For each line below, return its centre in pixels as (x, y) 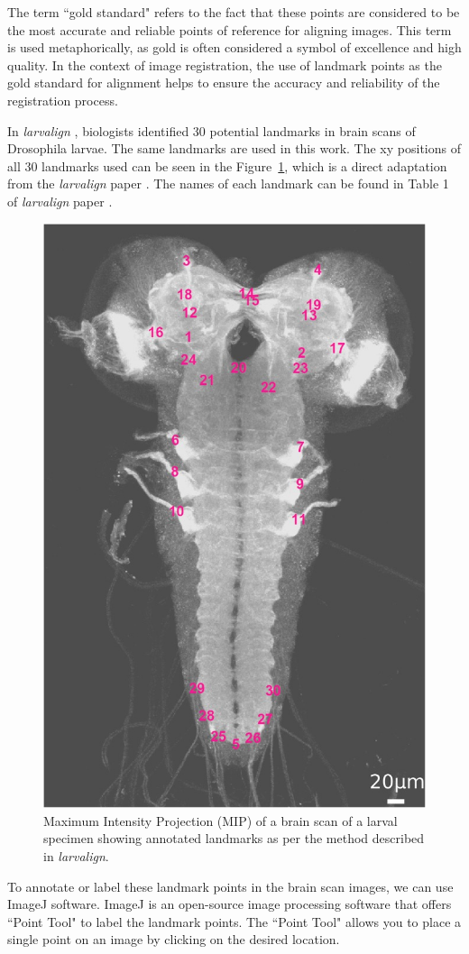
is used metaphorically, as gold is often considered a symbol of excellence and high (234, 47)
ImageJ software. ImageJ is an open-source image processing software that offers (230, 904)
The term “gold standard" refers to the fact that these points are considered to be (234, 12)
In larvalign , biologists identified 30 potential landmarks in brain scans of (212, 130)
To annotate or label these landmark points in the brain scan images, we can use (230, 886)
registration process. (63, 100)
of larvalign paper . (60, 201)
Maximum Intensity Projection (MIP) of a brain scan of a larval (221, 820)
